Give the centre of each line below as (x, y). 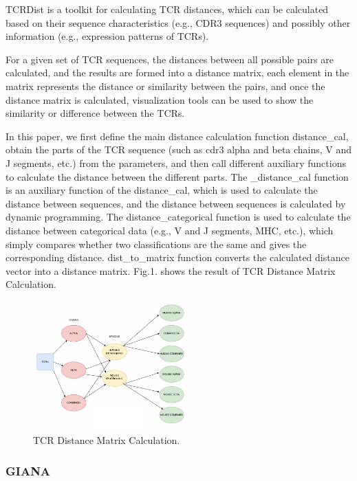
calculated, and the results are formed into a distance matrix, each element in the (177, 72)
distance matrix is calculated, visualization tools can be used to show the (160, 99)
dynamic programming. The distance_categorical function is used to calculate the (178, 217)
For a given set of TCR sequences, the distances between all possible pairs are (170, 59)
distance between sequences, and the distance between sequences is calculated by (176, 203)
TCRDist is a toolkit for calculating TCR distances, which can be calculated (167, 9)
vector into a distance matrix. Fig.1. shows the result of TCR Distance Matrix (171, 270)
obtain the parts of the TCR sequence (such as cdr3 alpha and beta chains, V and (179, 149)
